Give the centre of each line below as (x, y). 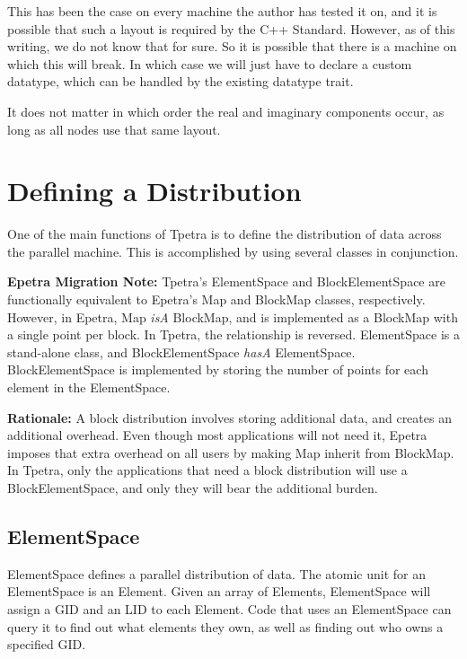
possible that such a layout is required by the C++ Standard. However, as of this (231, 28)
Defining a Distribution (154, 191)
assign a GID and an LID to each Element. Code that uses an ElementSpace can (229, 608)
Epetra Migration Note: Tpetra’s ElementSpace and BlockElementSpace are (226, 281)
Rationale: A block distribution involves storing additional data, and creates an (229, 417)
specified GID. (47, 644)
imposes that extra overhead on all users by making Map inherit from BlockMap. (231, 452)
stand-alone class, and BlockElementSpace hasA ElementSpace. (181, 351)
